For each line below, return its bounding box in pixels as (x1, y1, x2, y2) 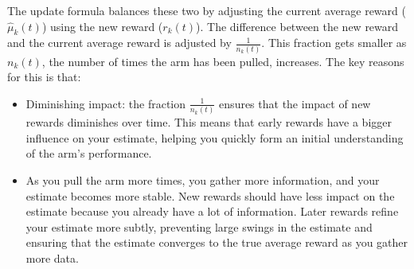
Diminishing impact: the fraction (25, 95, 186, 111)
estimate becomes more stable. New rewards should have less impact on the (25, 187, 395, 204)
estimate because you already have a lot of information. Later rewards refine (25, 203, 399, 220)
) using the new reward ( (41, 18, 163, 34)
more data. (25, 249, 79, 266)
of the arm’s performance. (25, 145, 152, 162)
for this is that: (7, 68, 81, 85)
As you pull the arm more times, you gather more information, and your (25, 171, 380, 188)
